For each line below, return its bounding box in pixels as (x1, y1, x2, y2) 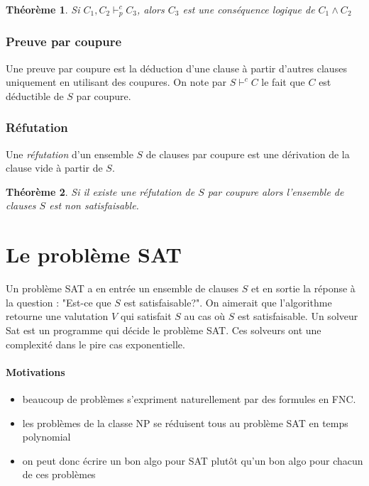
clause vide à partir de (6, 160, 103, 175)
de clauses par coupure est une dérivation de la (145, 146, 350, 161)
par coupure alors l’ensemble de (207, 184, 344, 199)
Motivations (6, 364, 65, 379)
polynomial (22, 429, 71, 444)
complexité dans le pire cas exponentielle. (6, 336, 185, 351)
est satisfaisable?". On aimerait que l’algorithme (123, 294, 332, 309)
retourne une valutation (6, 309, 109, 324)
